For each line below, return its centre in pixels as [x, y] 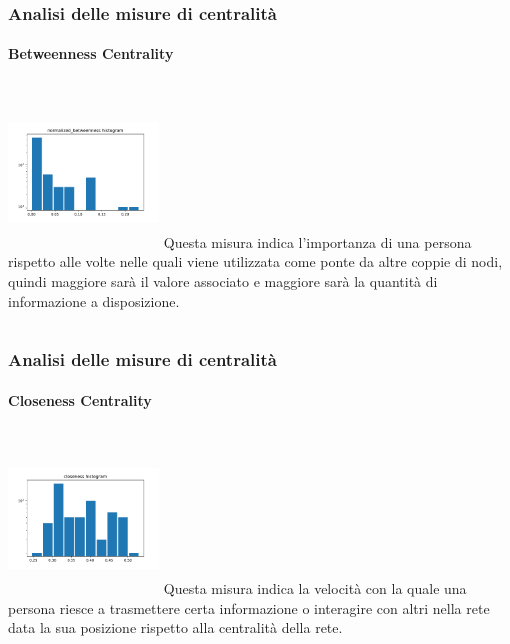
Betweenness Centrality [91, 53]
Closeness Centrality [80, 399]
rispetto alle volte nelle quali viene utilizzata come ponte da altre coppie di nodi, [255, 261]
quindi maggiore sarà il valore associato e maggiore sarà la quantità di [223, 281]
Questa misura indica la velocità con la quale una [315, 588]
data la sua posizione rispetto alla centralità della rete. [175, 627]
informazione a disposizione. [94, 300]
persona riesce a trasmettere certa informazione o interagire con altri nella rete [249, 607]
